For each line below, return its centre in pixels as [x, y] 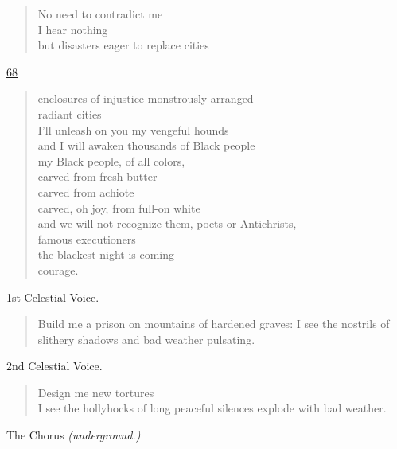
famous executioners [87, 238]
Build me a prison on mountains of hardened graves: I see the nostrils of [214, 324]
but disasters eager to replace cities [123, 45]
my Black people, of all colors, [111, 160]
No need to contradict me [100, 14]
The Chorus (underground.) [74, 435]
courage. [58, 269]
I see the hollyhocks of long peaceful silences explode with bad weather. [212, 408]
